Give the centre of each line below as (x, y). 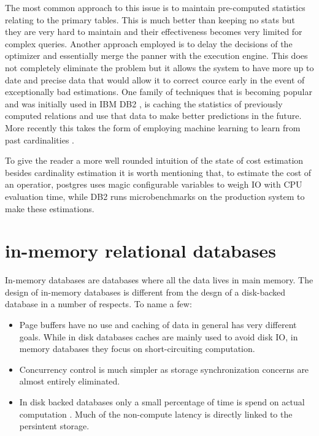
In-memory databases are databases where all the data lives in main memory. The (159, 280)
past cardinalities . (40, 140)
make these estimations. (50, 208)
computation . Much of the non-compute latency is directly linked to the (156, 414)
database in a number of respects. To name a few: (98, 304)
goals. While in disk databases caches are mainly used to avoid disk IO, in (159, 336)
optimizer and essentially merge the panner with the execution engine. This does (156, 55)
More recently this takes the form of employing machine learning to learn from (153, 127)
